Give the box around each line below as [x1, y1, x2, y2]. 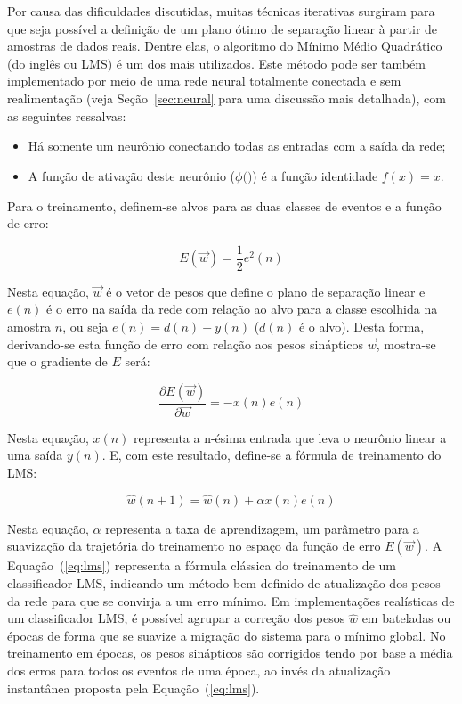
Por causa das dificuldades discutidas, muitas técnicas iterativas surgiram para [7, 2, 435, 20]
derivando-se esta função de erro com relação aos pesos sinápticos [7, 334, 364, 353]
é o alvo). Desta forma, [298, 317, 425, 335]
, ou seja [62, 317, 109, 335]
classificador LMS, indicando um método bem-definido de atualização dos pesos [7, 574, 441, 593]
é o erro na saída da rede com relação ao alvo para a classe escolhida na [46, 299, 438, 318]
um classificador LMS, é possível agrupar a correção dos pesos [7, 609, 345, 627]
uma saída [7, 446, 63, 464]
